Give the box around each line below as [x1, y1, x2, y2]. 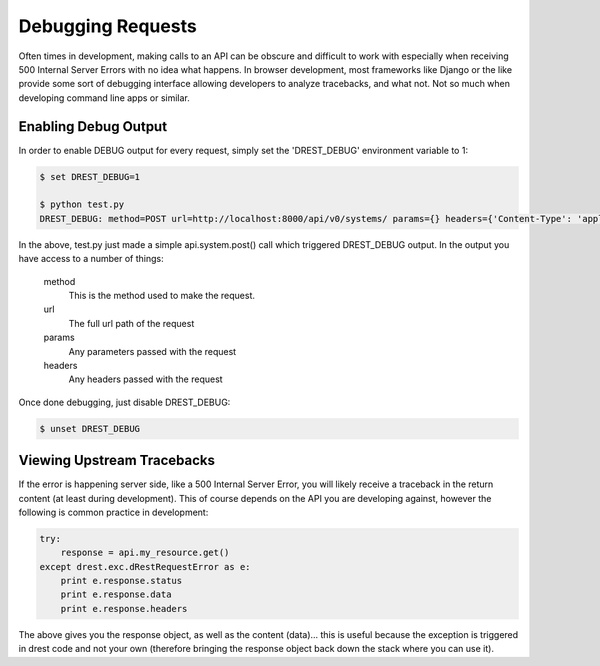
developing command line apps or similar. [18, 91, 190, 104]
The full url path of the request [68, 317, 195, 329]
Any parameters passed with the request [68, 345, 237, 357]
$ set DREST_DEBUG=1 [39, 171, 140, 182]
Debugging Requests [18, 15, 197, 37]
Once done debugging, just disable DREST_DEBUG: [18, 396, 231, 408]
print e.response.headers [60, 603, 188, 614]
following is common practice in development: [18, 506, 209, 518]
